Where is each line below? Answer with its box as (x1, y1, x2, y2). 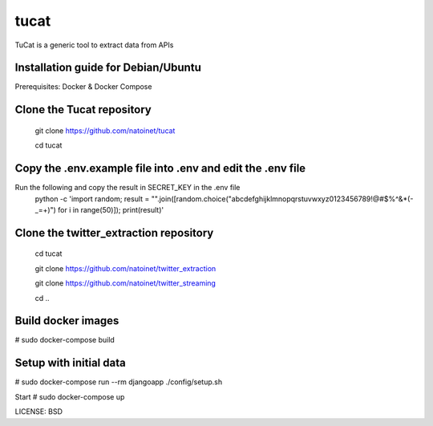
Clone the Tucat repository (14, 103, 152, 116)
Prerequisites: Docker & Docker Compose (14, 82, 152, 91)
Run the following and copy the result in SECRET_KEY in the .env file (14, 183, 241, 193)
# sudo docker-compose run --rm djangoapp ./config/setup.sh (14, 377, 223, 387)
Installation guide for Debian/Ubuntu (14, 61, 202, 75)
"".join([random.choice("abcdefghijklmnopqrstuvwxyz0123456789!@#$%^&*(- (151, 193, 414, 204)
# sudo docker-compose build (14, 335, 115, 345)
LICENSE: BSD (14, 407, 63, 416)
